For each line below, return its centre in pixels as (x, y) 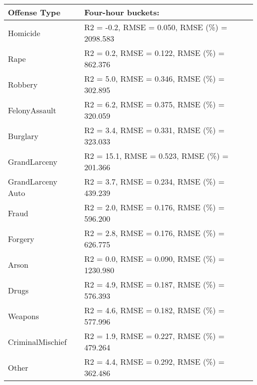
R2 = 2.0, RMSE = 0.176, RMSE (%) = (154, 207)
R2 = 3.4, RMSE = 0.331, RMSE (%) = (154, 130)
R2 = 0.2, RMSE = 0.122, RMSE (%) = (154, 53)
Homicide (24, 33)
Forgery (21, 239)
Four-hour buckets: (122, 12)
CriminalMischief (37, 341)
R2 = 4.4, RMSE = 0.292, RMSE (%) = (154, 361)
